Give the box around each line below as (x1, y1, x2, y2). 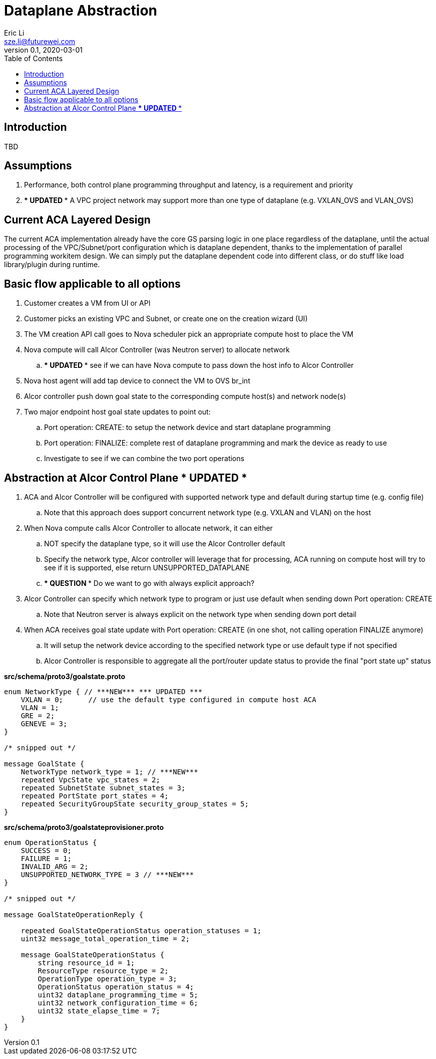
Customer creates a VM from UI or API (24, 299, 151, 308)
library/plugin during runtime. (4, 260, 100, 269)
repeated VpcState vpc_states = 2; (21, 775, 160, 784)
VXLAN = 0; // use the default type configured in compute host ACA (21, 695, 316, 704)
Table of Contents (4, 54, 63, 63)
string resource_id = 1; (38, 958, 135, 967)
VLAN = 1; (21, 703, 59, 712)
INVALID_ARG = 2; (21, 862, 89, 871)
